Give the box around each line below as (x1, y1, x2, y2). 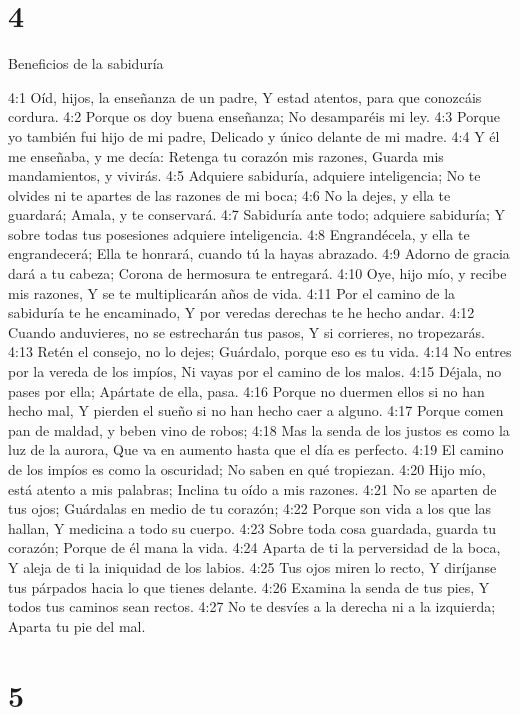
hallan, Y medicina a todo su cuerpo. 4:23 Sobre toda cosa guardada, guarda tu (8, 517, 497, 538)
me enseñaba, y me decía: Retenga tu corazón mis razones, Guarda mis (8, 145, 444, 166)
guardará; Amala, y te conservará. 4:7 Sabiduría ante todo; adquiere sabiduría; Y (8, 204, 506, 225)
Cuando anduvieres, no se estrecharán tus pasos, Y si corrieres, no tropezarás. (8, 321, 485, 342)
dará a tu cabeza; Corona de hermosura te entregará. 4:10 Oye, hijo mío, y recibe (8, 263, 507, 284)
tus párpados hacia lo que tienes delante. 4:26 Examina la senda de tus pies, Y (8, 576, 490, 597)
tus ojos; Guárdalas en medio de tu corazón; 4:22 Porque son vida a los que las (8, 498, 492, 519)
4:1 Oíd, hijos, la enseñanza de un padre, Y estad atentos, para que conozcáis (8, 86, 482, 107)
